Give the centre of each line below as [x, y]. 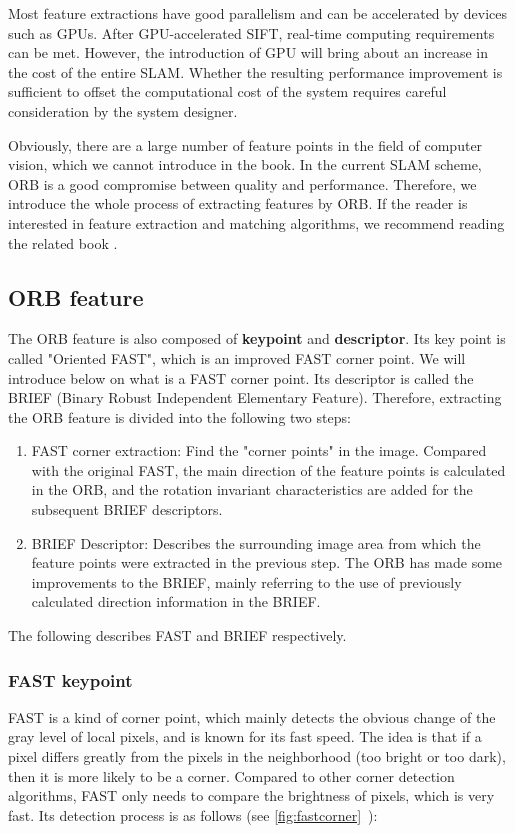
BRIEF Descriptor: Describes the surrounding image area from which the [256, 542]
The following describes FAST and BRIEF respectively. [177, 635]
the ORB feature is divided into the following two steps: [179, 416]
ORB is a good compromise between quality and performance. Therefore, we [242, 183]
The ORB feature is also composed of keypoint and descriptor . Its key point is [257, 338]
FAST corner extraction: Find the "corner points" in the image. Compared [259, 450]
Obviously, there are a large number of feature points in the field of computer [245, 144]
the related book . [63, 242]
